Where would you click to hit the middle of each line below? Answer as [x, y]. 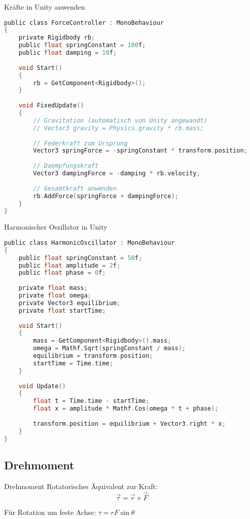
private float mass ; [53, 288]
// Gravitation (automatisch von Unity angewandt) [120, 120]
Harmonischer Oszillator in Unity [56, 227]
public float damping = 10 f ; [67, 53]
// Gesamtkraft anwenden [75, 188]
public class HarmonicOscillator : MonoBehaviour [90, 243]
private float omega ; [55, 296]
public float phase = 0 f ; [62, 273]
